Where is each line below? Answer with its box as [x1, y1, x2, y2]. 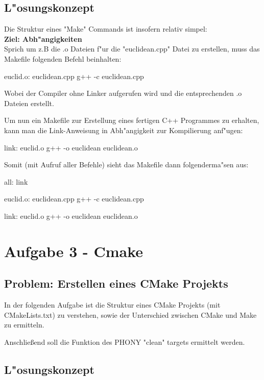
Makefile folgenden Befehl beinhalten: [4, 53, 122, 64]
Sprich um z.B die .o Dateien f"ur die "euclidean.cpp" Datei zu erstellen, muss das [4, 43, 260, 54]
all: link [4, 176, 28, 187]
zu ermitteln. [4, 319, 44, 330]
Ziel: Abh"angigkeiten [4, 33, 82, 44]
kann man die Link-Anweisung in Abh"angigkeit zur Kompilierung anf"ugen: [4, 124, 243, 135]
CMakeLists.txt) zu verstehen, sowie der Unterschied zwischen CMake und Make [4, 309, 257, 320]
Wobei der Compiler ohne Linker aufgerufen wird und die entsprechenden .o [4, 88, 242, 98]
